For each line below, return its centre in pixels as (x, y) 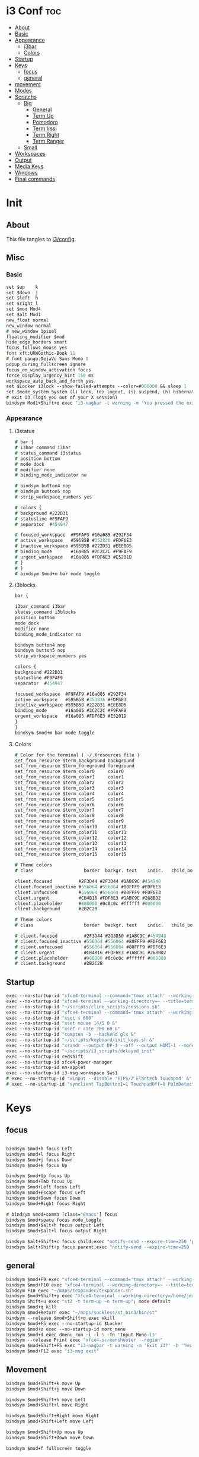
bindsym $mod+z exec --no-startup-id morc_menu (66, 1329)
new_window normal (29, 326)
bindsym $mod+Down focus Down (44, 1198)
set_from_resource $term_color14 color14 (70, 849)
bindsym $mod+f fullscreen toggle (49, 1448)
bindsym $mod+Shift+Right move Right (53, 1416)
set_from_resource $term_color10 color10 (70, 827)
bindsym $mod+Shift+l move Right (47, 1405)
